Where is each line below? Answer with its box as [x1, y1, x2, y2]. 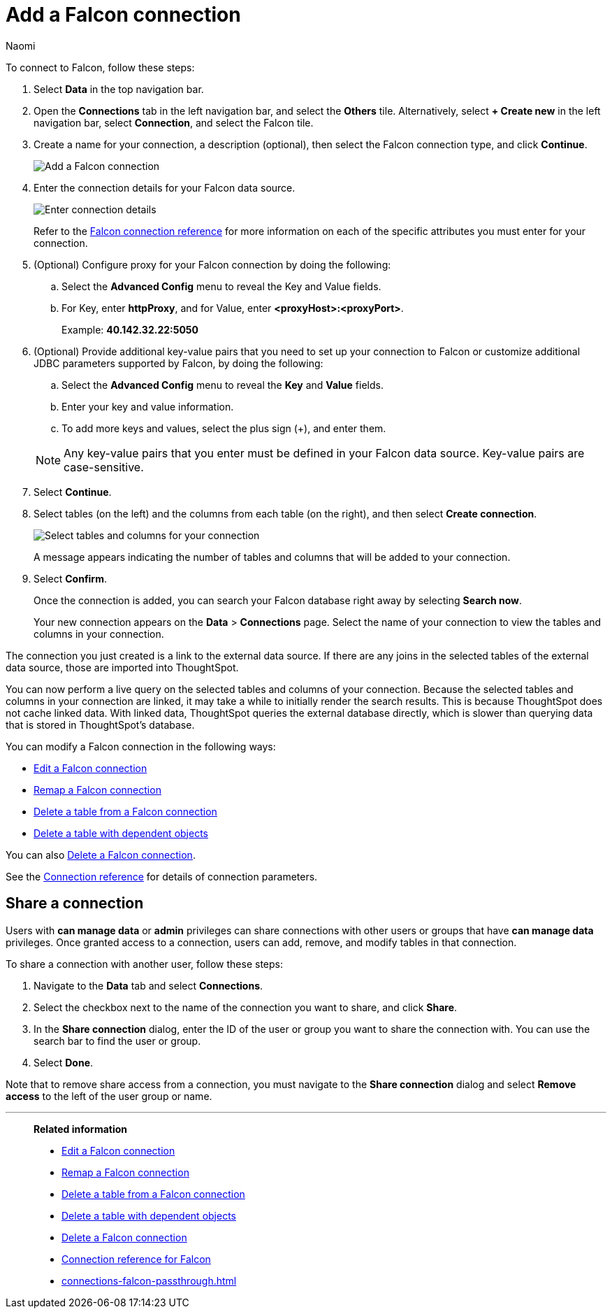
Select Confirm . [34, 572, 107, 585]
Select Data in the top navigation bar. [34, 83, 204, 95]
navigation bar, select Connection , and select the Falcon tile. [34, 116, 314, 129]
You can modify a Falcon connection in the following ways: [6, 740, 276, 752]
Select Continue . [34, 485, 112, 498]
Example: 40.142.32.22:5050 [61, 323, 199, 336]
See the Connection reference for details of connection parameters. [6, 870, 318, 883]
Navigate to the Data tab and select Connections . [34, 979, 263, 992]
